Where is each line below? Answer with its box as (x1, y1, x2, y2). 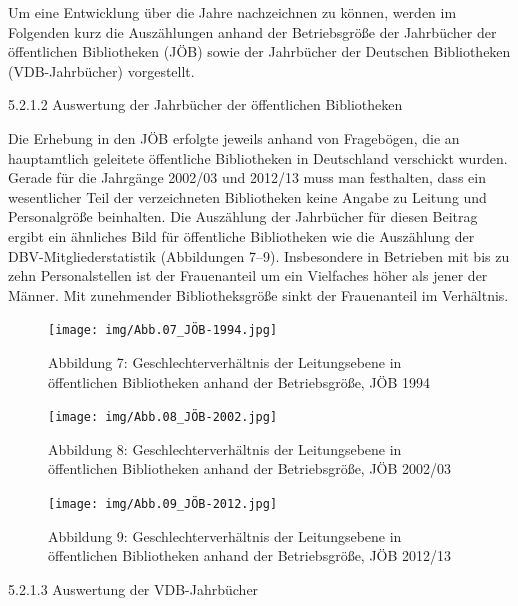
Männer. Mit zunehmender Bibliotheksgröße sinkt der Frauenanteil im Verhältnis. (8, 284, 509, 305)
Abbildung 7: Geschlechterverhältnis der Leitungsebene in (48, 351, 402, 372)
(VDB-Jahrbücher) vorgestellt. (8, 60, 195, 81)
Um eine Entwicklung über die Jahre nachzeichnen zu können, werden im (8, 2, 457, 22)
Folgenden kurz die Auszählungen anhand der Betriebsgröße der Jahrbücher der (8, 21, 497, 42)
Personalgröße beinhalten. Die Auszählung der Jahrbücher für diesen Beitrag (8, 206, 478, 227)
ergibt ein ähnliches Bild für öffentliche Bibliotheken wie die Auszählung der (8, 225, 475, 246)
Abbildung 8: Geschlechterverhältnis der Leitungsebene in (48, 438, 402, 459)
